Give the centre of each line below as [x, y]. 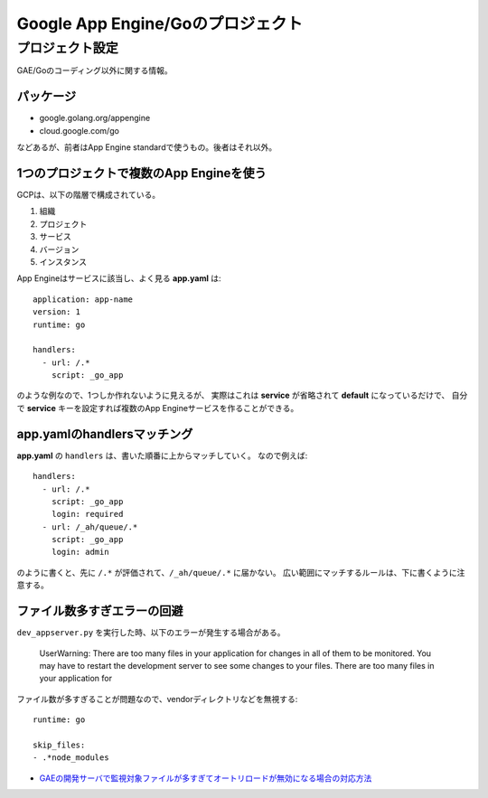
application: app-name [83, 299]
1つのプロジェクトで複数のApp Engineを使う [141, 173]
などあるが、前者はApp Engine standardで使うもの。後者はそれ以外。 [147, 147]
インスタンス [63, 261]
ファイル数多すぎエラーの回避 [100, 611]
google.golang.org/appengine [95, 118]
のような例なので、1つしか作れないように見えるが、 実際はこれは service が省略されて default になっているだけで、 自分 [242, 395]
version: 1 [57, 312]
